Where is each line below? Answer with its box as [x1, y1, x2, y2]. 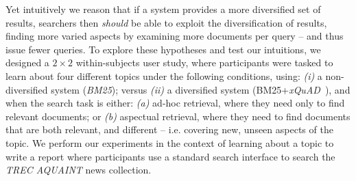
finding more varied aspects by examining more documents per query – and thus [5, 29, 344, 43]
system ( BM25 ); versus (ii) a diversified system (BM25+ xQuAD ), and [51, 82, 351, 96]
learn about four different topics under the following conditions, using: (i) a [5, 68, 322, 83]
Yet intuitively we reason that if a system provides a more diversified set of [5, 2, 321, 16]
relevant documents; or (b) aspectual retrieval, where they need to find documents [5, 109, 351, 123]
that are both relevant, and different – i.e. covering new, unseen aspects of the [5, 122, 333, 137]
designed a [5, 55, 49, 70]
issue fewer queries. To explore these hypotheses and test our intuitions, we [5, 42, 321, 56]
